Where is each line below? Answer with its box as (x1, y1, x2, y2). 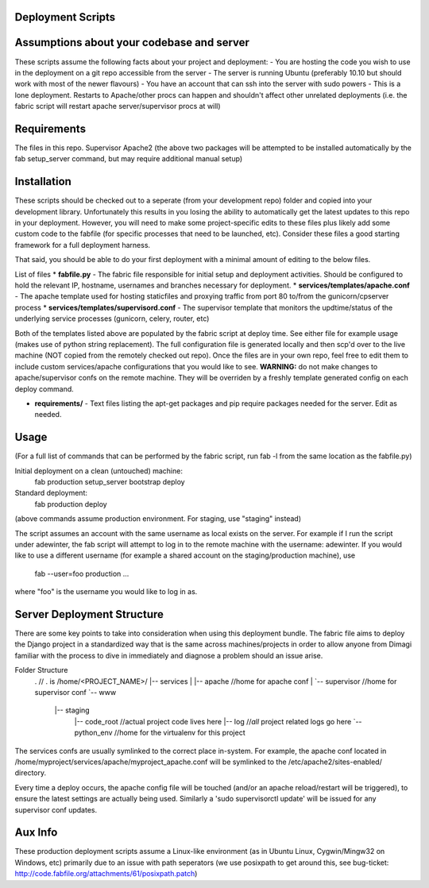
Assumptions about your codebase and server (14, 36, 250, 49)
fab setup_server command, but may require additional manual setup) (14, 154, 242, 164)
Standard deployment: (14, 488, 87, 498)
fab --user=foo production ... (34, 569, 129, 578)
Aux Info (14, 826, 58, 840)
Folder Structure (14, 666, 68, 675)
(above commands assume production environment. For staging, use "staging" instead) (14, 514, 302, 523)
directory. (14, 768, 47, 778)
